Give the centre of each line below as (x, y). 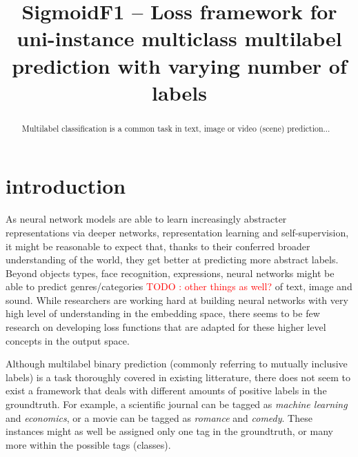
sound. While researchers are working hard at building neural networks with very (177, 299)
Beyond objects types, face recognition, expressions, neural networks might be (170, 273)
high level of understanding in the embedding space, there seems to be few (163, 313)
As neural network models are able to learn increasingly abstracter (146, 219)
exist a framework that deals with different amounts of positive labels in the (166, 390)
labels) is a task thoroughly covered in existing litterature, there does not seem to (178, 377)
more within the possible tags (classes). (88, 444)
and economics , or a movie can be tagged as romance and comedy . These (159, 417)
